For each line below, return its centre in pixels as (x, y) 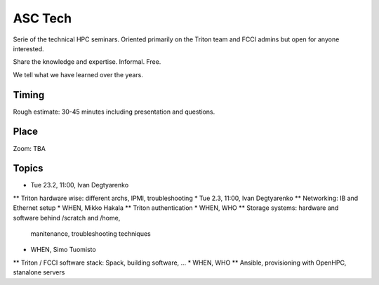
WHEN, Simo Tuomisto (63, 250)
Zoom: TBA (29, 148)
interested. (29, 48)
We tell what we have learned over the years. (78, 74)
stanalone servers (39, 272)
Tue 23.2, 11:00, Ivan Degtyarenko (80, 185)
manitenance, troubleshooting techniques (91, 234)
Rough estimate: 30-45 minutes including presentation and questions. (114, 112)
